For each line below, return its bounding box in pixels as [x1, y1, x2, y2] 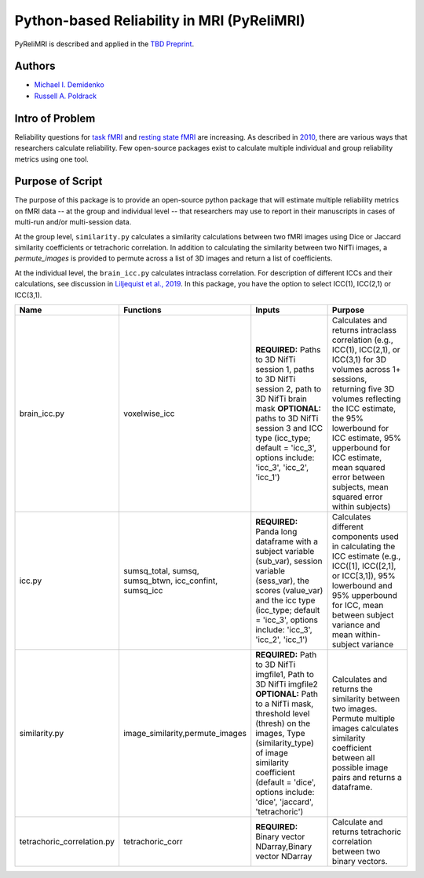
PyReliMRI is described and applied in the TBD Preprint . [14, 39, 195, 49]
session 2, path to [255, 383, 322, 394]
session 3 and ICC [255, 422, 323, 433]
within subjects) [331, 501, 391, 512]
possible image [331, 762, 389, 773]
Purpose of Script [14, 175, 103, 188]
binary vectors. [331, 855, 388, 866]
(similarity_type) [255, 738, 314, 749]
